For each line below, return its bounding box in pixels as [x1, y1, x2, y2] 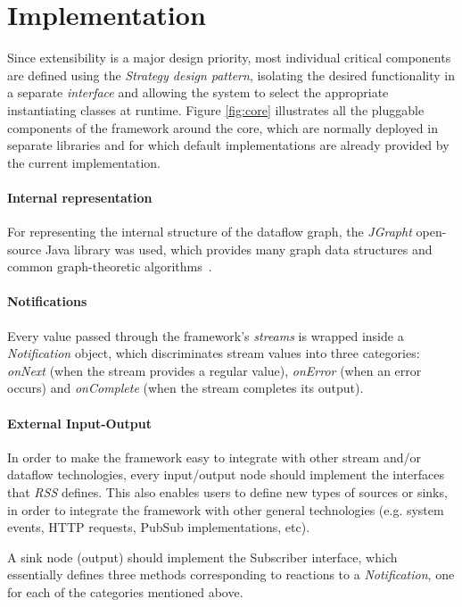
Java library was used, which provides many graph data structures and [45, 239, 433, 258]
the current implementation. [7, 153, 161, 171]
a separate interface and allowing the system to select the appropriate [7, 83, 389, 102]
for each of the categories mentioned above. [7, 582, 243, 601]
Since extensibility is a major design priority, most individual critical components [7, 48, 451, 67]
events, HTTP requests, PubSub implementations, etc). [7, 518, 310, 536]
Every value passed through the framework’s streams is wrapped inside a [7, 326, 404, 345]
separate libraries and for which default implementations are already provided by [7, 136, 450, 154]
